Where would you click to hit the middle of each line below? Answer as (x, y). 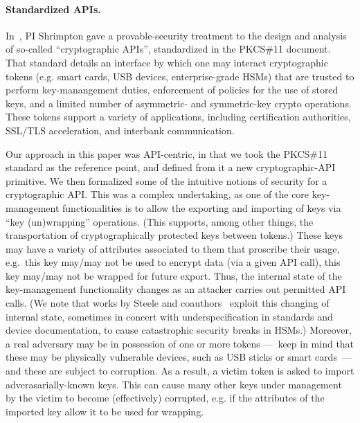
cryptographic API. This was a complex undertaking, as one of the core (157, 194)
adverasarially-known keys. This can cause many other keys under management (174, 384)
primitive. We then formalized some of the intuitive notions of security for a (166, 180)
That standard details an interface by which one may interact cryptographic (167, 62)
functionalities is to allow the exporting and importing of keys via (202, 207)
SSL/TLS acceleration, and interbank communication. (120, 130)
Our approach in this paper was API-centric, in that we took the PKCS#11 (167, 153)
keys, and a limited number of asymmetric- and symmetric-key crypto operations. (179, 103)
